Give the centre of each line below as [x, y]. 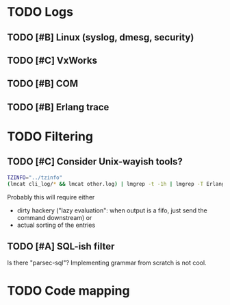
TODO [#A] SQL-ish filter [61, 246]
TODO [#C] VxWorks [52, 60]
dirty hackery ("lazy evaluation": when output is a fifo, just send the [112, 210]
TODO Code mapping [68, 290]
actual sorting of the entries [56, 225]
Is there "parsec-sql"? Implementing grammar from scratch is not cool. [107, 263]
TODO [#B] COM [43, 84]
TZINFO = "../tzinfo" [35, 178]
